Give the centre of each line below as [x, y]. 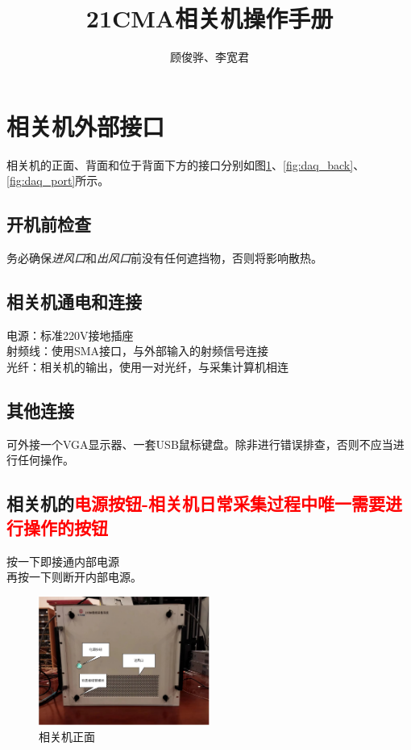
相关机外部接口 [86, 126]
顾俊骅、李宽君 [210, 57]
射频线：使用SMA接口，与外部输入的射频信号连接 [138, 351]
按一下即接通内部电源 [63, 561]
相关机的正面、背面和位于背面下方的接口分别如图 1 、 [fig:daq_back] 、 [186, 164]
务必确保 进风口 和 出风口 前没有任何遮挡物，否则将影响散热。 [164, 258]
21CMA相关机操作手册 [210, 18]
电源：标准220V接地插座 [70, 335]
